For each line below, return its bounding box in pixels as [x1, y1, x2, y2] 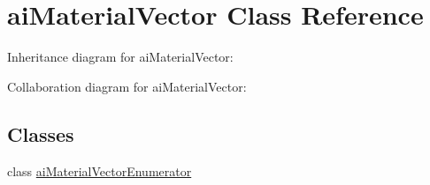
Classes [7, 120, 74, 147]
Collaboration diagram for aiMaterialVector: [7, 77, 247, 95]
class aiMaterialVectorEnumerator [7, 161, 192, 180]
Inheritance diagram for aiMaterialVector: [7, 48, 234, 66]
